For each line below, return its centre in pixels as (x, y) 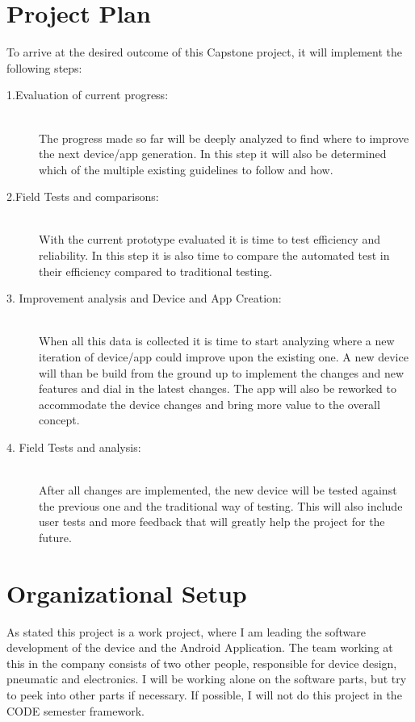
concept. (59, 420)
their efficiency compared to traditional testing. (156, 271)
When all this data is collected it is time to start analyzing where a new (217, 341)
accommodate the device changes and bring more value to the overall (210, 404)
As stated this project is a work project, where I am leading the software (187, 631)
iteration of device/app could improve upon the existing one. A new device (224, 357)
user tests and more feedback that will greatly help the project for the (212, 522)
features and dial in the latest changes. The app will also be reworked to (218, 388)
